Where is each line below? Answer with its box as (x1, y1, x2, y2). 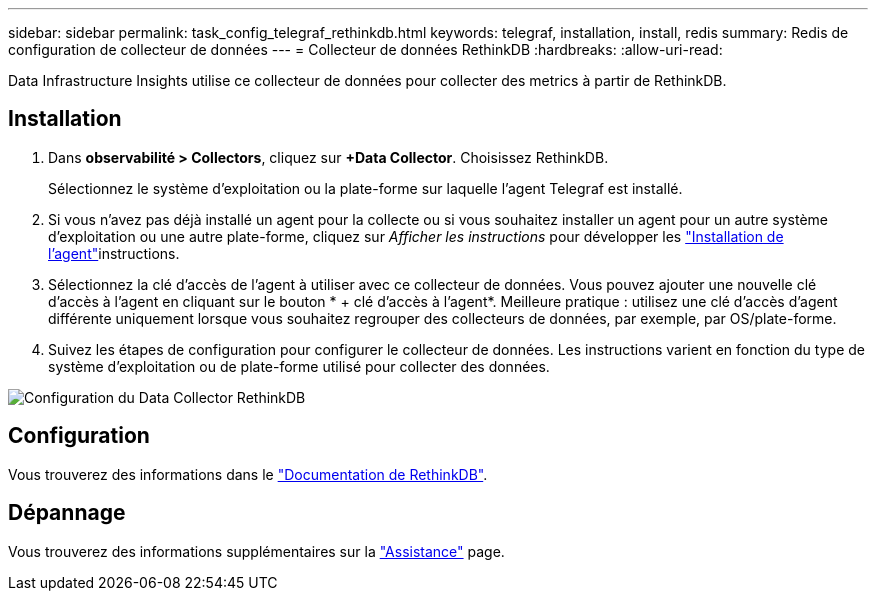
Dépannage (8, 500, 126, 526)
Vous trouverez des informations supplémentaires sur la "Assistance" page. (8, 542, 505, 560)
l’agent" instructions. (48, 244, 180, 262)
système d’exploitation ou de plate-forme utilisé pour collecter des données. (48, 357, 550, 375)
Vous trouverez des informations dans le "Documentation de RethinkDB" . (8, 465, 488, 483)
